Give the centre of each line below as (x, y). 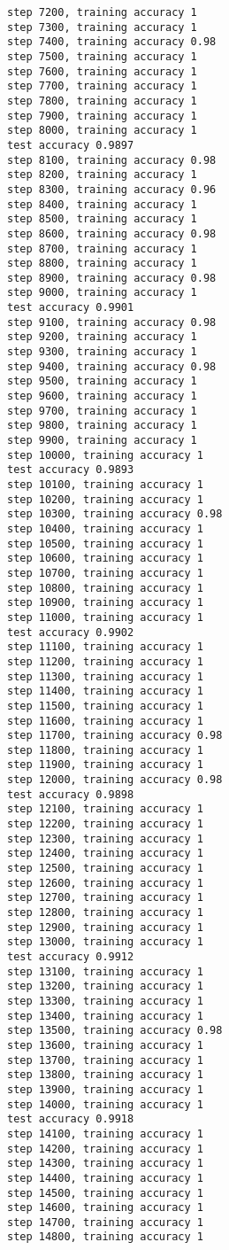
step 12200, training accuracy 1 (105, 824)
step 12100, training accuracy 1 (105, 809)
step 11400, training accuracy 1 (105, 691)
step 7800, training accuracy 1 (102, 101)
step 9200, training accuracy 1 (102, 337)
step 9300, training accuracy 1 (102, 352)
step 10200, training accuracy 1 (105, 499)
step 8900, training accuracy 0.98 (112, 278)
